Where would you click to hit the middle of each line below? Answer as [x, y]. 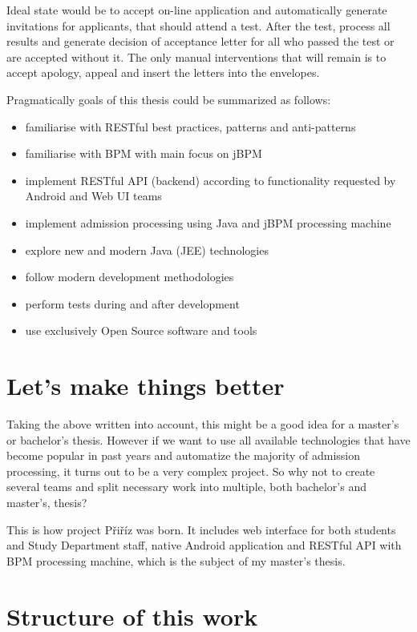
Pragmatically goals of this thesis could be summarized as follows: [169, 99]
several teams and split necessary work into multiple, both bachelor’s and [186, 487]
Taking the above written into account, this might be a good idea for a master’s [203, 424]
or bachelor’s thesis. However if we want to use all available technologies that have [208, 439]
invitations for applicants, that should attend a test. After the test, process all [198, 25]
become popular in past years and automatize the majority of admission [184, 455]
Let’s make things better [146, 386]
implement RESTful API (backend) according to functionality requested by [211, 180]
